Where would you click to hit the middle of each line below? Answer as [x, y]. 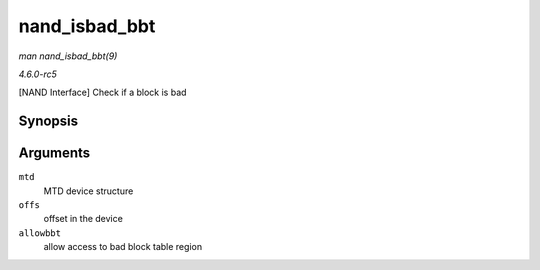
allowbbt [40, 233]
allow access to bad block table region [123, 247]
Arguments [54, 153]
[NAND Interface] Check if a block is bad [102, 92]
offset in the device [83, 219]
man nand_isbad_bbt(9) [68, 56]
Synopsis [48, 121]
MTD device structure [88, 191]
